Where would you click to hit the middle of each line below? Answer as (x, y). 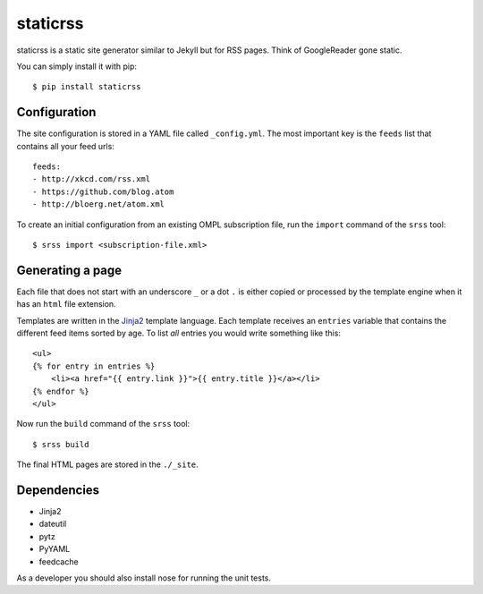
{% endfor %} (61, 391)
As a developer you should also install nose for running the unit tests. (144, 578)
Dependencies (58, 490)
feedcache (59, 561)
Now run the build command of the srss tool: (103, 424)
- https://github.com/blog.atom (103, 191)
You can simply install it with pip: (77, 66)
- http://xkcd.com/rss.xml (92, 179)
